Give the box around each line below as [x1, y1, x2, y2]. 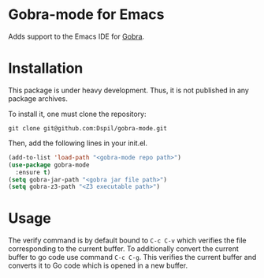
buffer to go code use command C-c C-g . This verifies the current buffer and [8, 253, 257, 262]
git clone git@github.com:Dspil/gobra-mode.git [8, 124, 168, 132]
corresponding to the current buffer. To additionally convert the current [8, 244, 239, 254]
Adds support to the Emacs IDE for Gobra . [8, 32, 145, 41]
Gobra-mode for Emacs [8, 6, 165, 24]
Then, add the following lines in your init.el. [8, 138, 148, 148]
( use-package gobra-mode [8, 160, 90, 169]
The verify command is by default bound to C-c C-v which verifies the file [8, 235, 247, 246]
